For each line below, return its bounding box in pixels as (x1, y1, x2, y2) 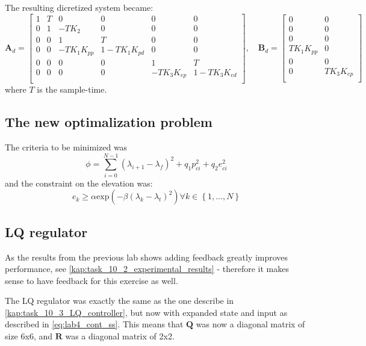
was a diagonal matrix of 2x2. (65, 330, 175, 342)
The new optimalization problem (5, 113, 212, 131)
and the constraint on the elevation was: (5, 176, 153, 189)
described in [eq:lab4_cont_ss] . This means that (5, 318, 184, 330)
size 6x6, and (5, 330, 53, 342)
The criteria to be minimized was (5, 140, 128, 153)
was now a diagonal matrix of (196, 318, 305, 330)
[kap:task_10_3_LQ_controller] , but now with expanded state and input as (5, 306, 288, 318)
